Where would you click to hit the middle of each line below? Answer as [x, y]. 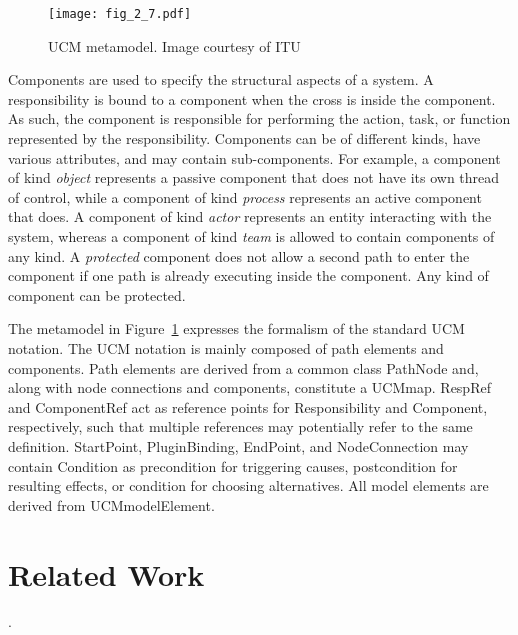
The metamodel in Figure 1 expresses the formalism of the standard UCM [236, 328]
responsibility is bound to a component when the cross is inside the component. [252, 98]
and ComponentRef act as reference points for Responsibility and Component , [248, 406]
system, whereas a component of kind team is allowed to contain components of [251, 236]
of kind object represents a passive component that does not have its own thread [254, 177]
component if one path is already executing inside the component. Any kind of [248, 275]
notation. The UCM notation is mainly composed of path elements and [226, 347]
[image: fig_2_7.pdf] [120, 14]
